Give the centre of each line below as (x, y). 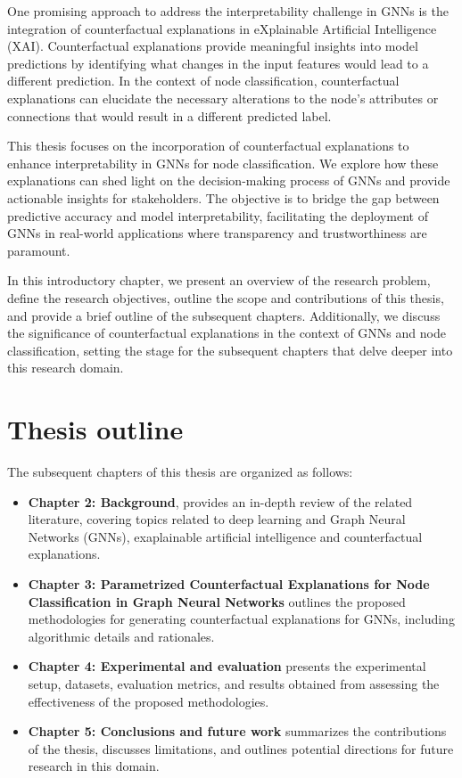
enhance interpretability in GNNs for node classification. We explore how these (223, 163)
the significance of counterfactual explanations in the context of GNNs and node (227, 333)
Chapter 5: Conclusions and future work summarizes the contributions (237, 731)
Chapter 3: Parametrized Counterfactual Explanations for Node (229, 583)
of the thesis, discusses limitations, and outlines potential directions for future (241, 748)
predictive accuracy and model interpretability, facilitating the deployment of (218, 215)
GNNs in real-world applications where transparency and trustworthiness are (217, 233)
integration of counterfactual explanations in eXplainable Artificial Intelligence (222, 28)
